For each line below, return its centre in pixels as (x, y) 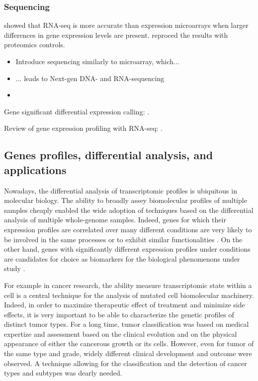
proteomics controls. (35, 45)
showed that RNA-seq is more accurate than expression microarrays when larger (126, 25)
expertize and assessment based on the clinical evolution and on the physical (121, 333)
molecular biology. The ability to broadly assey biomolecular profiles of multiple (126, 200)
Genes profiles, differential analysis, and (109, 155)
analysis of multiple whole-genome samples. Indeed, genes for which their (115, 220)
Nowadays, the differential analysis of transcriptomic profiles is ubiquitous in (121, 190)
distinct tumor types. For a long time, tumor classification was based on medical (127, 324)
